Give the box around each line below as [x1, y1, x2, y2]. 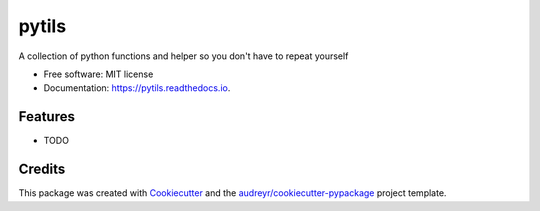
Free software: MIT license [43, 68, 154, 80]
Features [18, 108, 75, 125]
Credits [18, 161, 66, 178]
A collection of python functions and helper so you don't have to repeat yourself [18, 50, 349, 62]
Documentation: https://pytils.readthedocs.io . [43, 82, 231, 94]
